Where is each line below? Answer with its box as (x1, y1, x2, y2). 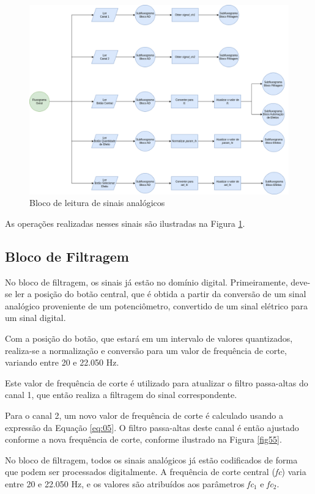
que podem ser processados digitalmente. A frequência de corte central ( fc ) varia (5, 465, 306, 478)
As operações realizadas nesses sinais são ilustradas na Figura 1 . (5, 216, 245, 229)
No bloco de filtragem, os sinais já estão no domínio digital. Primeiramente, (5, 275, 288, 288)
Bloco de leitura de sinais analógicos (29, 196, 165, 209)
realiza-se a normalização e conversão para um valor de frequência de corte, (5, 344, 287, 356)
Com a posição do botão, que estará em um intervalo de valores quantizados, (5, 332, 293, 345)
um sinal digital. (5, 311, 66, 324)
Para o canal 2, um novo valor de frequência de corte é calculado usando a (5, 409, 284, 422)
